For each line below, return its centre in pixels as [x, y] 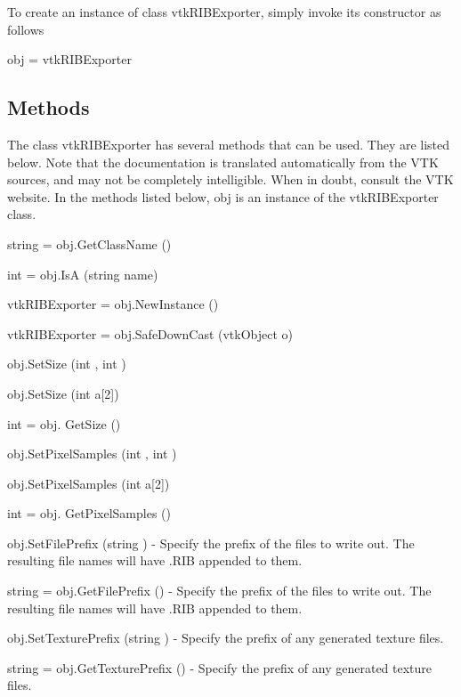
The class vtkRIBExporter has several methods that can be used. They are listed [229, 144]
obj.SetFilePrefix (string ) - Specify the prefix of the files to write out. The [211, 543]
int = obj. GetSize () [64, 423]
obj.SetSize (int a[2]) [63, 393]
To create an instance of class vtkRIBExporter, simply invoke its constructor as [224, 12]
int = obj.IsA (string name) [83, 274]
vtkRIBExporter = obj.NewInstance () [113, 304]
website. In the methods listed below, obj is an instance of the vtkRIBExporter [223, 196]
